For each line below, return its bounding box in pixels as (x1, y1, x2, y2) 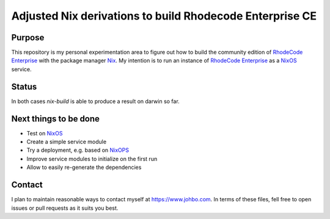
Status (11, 81, 37, 92)
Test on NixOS (26, 129, 63, 137)
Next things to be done (11, 113, 100, 124)
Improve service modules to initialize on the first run (26, 155, 158, 162)
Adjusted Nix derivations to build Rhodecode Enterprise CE (11, 9, 317, 23)
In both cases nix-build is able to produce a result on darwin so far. (11, 98, 180, 105)
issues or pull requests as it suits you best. (11, 204, 119, 212)
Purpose (11, 32, 45, 43)
